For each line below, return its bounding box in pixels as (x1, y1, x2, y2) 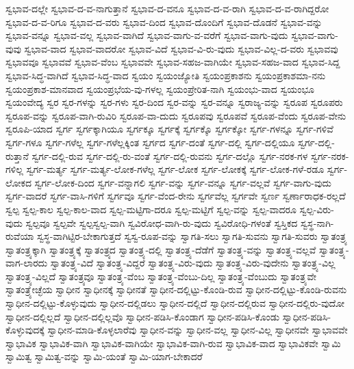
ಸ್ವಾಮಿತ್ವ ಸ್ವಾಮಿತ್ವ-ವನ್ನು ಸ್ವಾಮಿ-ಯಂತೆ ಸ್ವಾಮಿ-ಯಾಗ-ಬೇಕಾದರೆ (5, 349, 203, 364)
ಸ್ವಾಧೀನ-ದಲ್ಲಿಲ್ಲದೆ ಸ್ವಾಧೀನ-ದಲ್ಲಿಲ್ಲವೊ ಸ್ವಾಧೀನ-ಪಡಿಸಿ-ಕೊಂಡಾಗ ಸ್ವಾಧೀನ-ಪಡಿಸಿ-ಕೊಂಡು (5, 309, 280, 323)
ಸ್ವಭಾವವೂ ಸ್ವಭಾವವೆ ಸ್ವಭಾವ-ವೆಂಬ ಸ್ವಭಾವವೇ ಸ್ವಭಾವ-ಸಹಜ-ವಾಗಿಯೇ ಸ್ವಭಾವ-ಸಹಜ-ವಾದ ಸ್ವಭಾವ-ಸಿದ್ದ (5, 55, 340, 69)
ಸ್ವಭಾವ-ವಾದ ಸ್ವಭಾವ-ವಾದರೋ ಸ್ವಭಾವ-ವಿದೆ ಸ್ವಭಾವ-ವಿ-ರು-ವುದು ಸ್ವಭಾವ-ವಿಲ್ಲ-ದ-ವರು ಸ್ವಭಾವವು (24, 41, 338, 55)
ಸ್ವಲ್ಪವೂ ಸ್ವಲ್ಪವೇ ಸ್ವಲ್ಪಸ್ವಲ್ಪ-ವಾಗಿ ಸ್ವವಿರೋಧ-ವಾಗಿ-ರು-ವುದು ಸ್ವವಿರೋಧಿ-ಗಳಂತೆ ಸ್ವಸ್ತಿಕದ (25, 215, 298, 230)
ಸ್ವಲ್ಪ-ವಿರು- (299, 202, 334, 216)
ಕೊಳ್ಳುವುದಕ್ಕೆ (5, 323, 45, 337)
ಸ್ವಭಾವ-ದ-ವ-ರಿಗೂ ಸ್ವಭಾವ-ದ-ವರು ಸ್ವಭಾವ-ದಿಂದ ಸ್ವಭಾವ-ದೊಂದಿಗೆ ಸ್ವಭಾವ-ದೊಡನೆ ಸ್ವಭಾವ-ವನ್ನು (5, 14, 323, 29)
